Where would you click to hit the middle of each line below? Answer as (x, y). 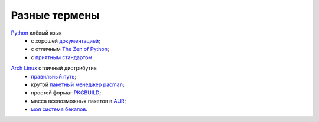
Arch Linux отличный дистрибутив (54, 68)
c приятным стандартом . (62, 57)
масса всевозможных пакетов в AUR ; (79, 101)
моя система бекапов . (59, 109)
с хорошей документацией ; (66, 40)
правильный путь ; (54, 76)
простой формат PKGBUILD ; (66, 93)
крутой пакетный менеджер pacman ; (78, 84)
